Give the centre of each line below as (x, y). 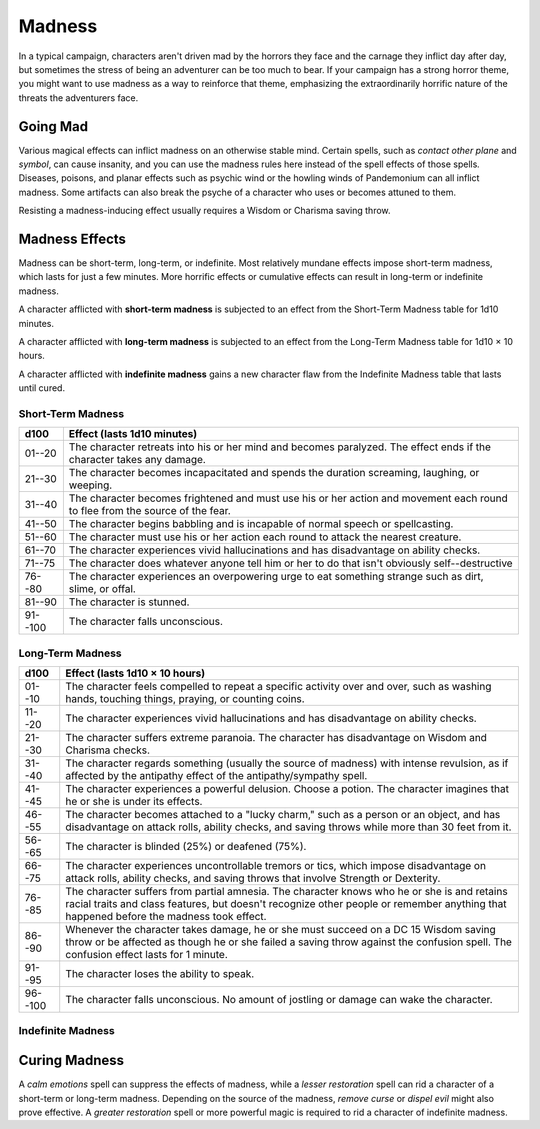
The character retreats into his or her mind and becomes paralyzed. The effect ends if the (280, 447)
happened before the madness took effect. (166, 917)
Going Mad (53, 126)
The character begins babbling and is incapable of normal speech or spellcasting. (261, 524)
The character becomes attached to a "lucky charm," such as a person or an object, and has (283, 815)
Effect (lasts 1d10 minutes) (133, 434)
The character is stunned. (129, 602)
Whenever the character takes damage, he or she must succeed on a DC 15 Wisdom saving (281, 930)
